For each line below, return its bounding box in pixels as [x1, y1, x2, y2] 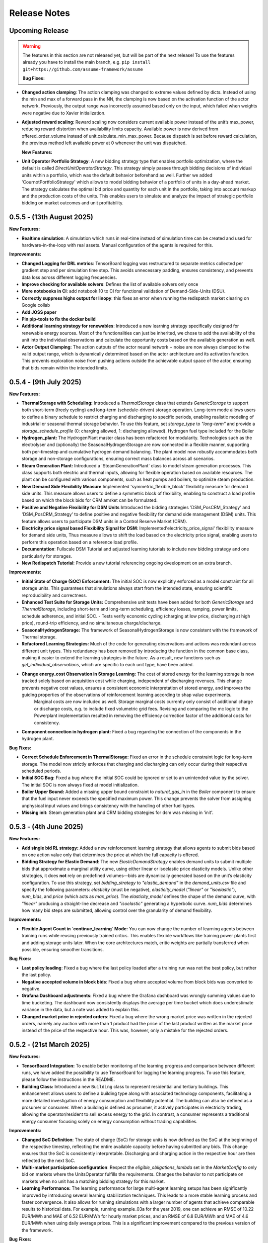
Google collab [21, 302, 50, 308]
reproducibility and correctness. [21, 592, 87, 598]
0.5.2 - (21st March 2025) [9, 1041, 90, 1049]
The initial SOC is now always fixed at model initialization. [21, 782, 139, 788]
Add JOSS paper [21, 309, 57, 315]
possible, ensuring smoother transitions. [21, 947, 104, 953]
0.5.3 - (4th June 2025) [9, 823, 84, 831]
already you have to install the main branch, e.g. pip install [22, 59, 151, 65]
